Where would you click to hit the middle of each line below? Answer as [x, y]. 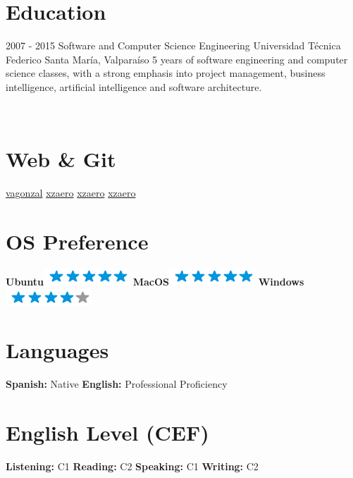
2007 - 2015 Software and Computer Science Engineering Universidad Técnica [173, 45]
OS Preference [77, 241]
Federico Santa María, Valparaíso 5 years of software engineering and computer [177, 59]
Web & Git [61, 159]
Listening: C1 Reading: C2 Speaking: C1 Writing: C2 [132, 466]
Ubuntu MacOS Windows [155, 281]
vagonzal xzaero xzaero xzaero [71, 193]
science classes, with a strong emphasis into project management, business [166, 73]
